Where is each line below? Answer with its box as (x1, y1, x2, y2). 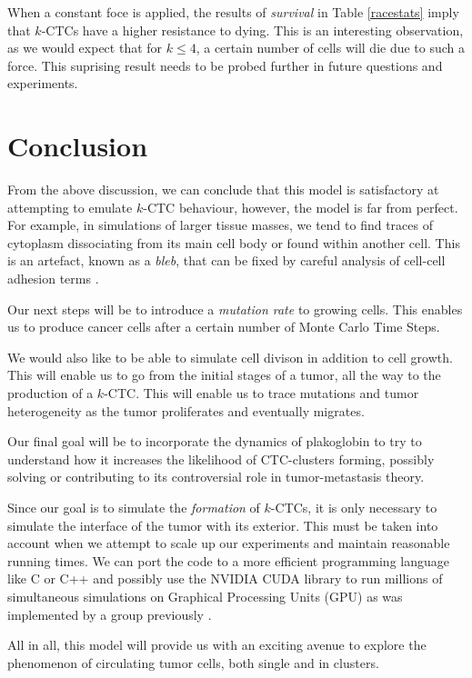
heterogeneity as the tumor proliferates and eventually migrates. (7, 401, 365, 420)
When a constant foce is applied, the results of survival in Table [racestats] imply (7, 3, 459, 21)
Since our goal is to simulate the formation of (7, 498, 260, 516)
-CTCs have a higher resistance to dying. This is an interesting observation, (41, 20, 464, 39)
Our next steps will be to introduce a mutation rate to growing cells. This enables (7, 299, 463, 318)
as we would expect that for (7, 38, 163, 57)
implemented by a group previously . (7, 604, 212, 623)
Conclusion (7, 127, 148, 165)
